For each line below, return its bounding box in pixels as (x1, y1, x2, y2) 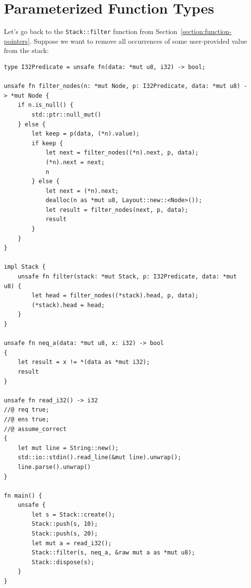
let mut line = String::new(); (17, 444, 119, 451)
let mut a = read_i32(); (32, 539, 112, 547)
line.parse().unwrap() (17, 463, 91, 470)
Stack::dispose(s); (32, 558, 95, 566)
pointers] (4, 35, 30, 46)
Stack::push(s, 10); (32, 520, 98, 528)
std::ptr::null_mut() (32, 111, 101, 118)
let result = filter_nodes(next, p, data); (45, 206, 188, 213)
